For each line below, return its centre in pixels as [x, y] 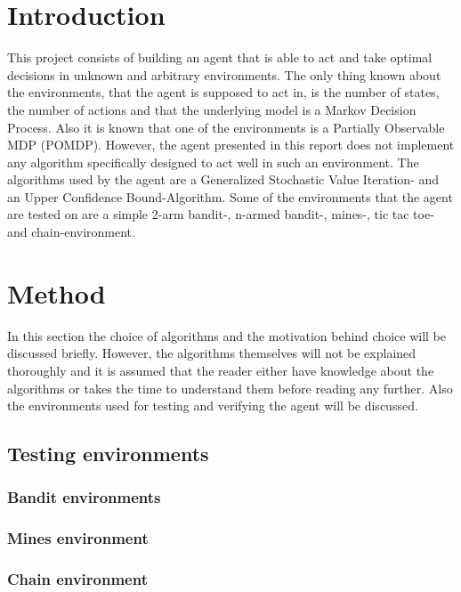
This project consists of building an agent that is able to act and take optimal [220, 57]
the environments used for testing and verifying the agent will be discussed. [213, 405]
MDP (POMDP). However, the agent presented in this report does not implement [231, 145]
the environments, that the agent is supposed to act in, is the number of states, [223, 92]
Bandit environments [84, 497]
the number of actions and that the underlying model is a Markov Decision [212, 109]
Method [57, 292]
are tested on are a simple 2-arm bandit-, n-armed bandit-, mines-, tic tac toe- [221, 214]
